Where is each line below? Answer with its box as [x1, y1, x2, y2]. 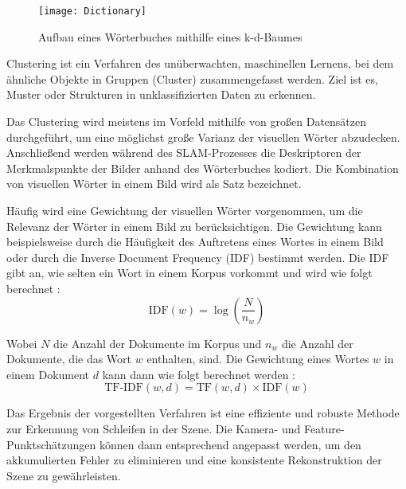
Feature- [303, 420, 345, 436]
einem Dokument [6, 366, 90, 382]
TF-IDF [104, 382, 143, 394]
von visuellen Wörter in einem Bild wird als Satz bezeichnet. [6, 175, 302, 192]
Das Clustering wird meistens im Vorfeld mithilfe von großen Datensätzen [6, 113, 367, 130]
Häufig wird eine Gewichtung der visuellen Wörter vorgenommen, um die [6, 202, 363, 218]
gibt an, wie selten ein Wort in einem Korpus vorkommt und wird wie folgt [6, 264, 373, 281]
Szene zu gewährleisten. [6, 467, 121, 483]
